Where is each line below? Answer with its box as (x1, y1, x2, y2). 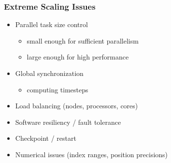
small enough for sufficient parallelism (27, 35, 139, 45)
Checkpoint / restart (15, 133, 76, 143)
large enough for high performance (27, 52, 129, 62)
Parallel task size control (15, 19, 88, 30)
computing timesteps (27, 84, 88, 94)
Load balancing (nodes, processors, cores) (15, 101, 138, 111)
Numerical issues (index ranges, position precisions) (15, 149, 168, 159)
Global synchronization (15, 68, 84, 78)
